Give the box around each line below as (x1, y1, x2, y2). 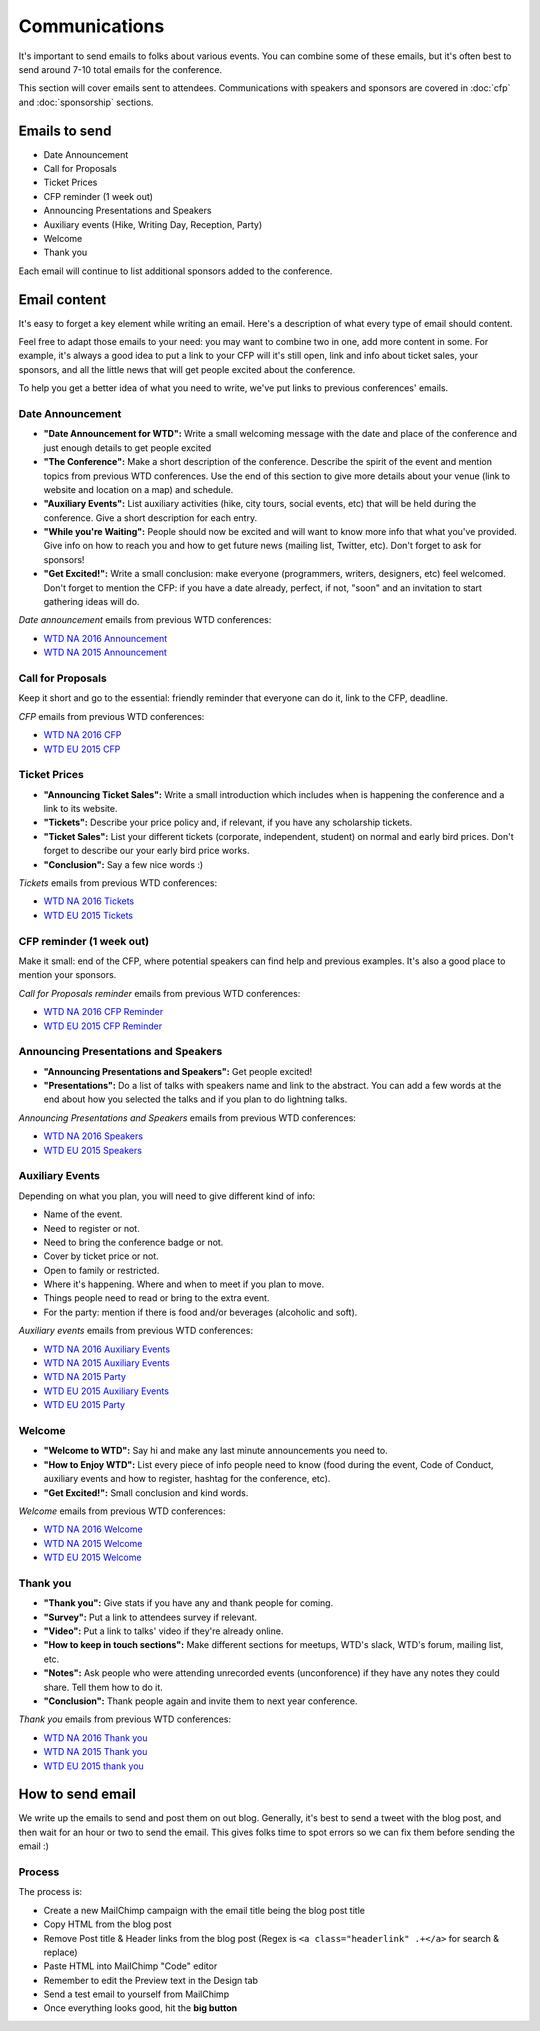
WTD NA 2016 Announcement (43, 632, 168, 644)
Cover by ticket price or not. (43, 1250, 159, 1262)
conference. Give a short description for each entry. (43, 511, 258, 524)
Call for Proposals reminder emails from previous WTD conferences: (18, 987, 301, 999)
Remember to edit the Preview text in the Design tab (43, 1974, 259, 1986)
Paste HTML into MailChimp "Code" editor (43, 1960, 218, 1972)
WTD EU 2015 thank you (43, 1760, 144, 1772)
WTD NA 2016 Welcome (43, 1523, 144, 1535)
